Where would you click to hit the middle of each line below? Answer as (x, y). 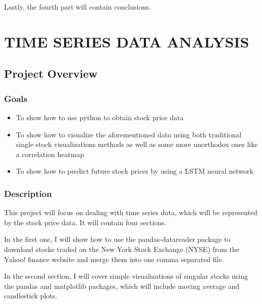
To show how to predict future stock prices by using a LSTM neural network (135, 171)
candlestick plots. (31, 296)
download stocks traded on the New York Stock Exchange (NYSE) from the (122, 249)
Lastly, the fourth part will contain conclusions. (77, 7)
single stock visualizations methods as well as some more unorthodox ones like (137, 144)
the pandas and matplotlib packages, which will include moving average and (122, 286)
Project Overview (51, 73)
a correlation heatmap (50, 154)
